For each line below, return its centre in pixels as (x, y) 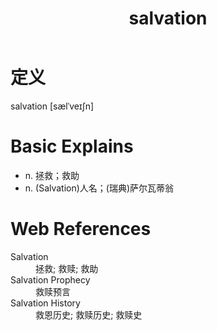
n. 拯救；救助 (52, 175)
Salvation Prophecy (50, 279)
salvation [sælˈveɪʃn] (52, 106)
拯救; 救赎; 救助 (67, 268)
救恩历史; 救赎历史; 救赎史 (89, 314)
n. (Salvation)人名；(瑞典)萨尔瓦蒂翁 (99, 188)
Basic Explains (72, 146)
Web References (81, 229)
